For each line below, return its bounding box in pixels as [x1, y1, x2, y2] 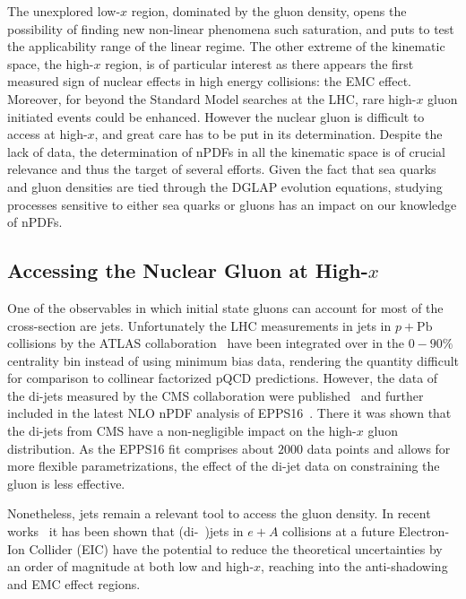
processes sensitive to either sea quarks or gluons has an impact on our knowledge [7, 195, 457, 213]
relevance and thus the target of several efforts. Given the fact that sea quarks [7, 160, 436, 178]
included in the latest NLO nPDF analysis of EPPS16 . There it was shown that [7, 404, 452, 422]
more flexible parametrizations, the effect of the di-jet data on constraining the [7, 456, 440, 475]
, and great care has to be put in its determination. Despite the [94, 125, 443, 143]
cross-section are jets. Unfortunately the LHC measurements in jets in [7, 316, 392, 334]
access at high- [7, 125, 88, 143]
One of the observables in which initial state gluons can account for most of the [7, 298, 444, 317]
